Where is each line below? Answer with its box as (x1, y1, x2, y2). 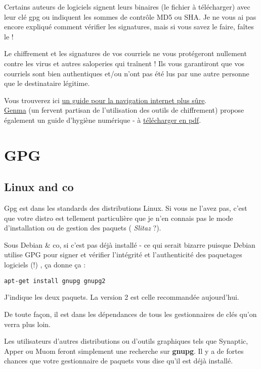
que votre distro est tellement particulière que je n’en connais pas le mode (4, 212, 233, 223)
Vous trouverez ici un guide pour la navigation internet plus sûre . (4, 95, 207, 105)
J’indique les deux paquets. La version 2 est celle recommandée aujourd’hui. (4, 292, 239, 302)
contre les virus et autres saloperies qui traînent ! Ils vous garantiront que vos (4, 58, 244, 68)
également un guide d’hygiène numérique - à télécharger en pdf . (4, 114, 201, 125)
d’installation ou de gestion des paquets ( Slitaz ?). (4, 222, 161, 233)
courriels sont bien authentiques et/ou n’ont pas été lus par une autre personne (4, 68, 249, 78)
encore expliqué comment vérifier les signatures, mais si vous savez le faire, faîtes (4, 21, 254, 32)
